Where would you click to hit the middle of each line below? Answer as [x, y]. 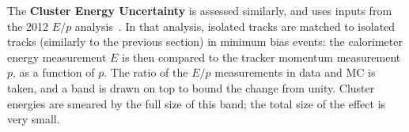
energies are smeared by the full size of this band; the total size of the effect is [197, 103]
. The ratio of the [146, 72]
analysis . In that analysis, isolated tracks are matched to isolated [235, 26]
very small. [34, 119]
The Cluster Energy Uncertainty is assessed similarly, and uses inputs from [200, 10]
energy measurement [57, 57]
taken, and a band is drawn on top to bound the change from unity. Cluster [191, 87]
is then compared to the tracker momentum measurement [261, 57]
